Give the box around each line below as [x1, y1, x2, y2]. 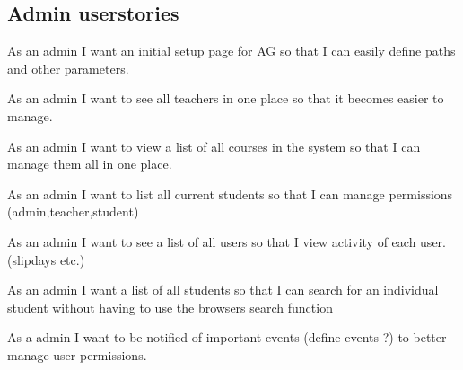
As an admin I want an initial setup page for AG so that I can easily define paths [7, 41, 456, 60]
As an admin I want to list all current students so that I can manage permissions [7, 184, 453, 203]
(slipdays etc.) [7, 250, 85, 269]
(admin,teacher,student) [7, 202, 139, 221]
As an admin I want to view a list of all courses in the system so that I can [7, 137, 421, 155]
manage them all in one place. [7, 154, 172, 173]
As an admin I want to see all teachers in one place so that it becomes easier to [7, 89, 444, 108]
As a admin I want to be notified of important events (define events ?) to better [7, 328, 447, 347]
